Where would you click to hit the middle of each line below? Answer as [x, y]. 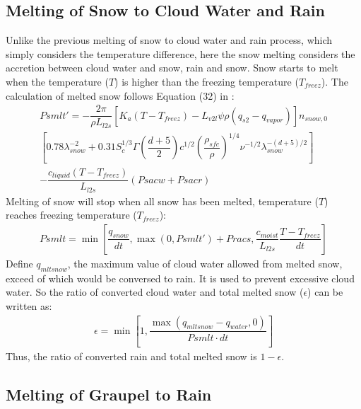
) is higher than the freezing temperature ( [207, 81]
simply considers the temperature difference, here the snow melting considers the [180, 53]
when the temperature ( [57, 81]
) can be [325, 292]
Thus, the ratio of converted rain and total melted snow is [131, 356]
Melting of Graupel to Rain [109, 394]
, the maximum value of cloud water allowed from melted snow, [205, 263]
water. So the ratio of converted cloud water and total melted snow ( [155, 292]
